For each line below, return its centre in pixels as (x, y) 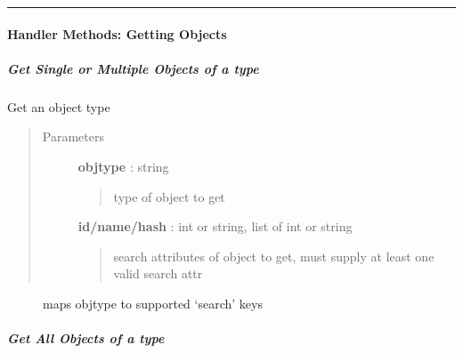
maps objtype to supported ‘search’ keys (153, 303)
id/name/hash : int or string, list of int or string (215, 226)
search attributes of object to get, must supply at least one (274, 256)
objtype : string (123, 166)
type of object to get (169, 196)
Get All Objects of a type (86, 338)
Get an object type (59, 106)
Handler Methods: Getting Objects (117, 33)
